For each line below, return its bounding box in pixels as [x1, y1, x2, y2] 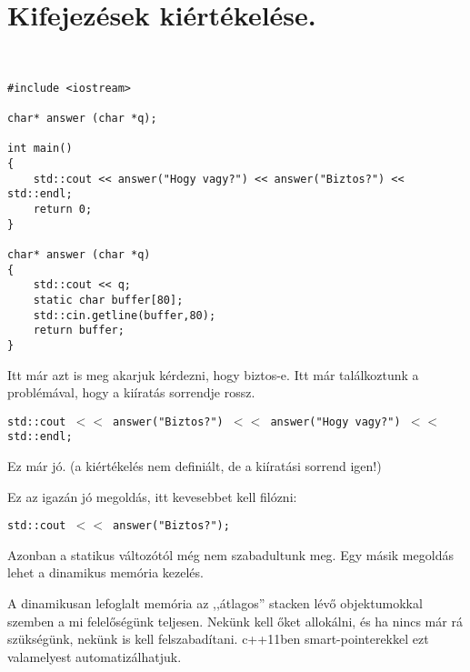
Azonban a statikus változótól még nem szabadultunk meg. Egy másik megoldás [7, 545, 454, 564]
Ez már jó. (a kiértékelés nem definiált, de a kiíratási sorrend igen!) [7, 456, 382, 476]
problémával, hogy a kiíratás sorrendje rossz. [7, 383, 255, 402]
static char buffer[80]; [33, 293, 184, 306]
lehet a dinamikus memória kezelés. [7, 563, 204, 582]
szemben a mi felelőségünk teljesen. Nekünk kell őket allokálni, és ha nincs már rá [7, 611, 463, 630]
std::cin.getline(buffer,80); [33, 308, 216, 322]
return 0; [33, 202, 93, 216]
